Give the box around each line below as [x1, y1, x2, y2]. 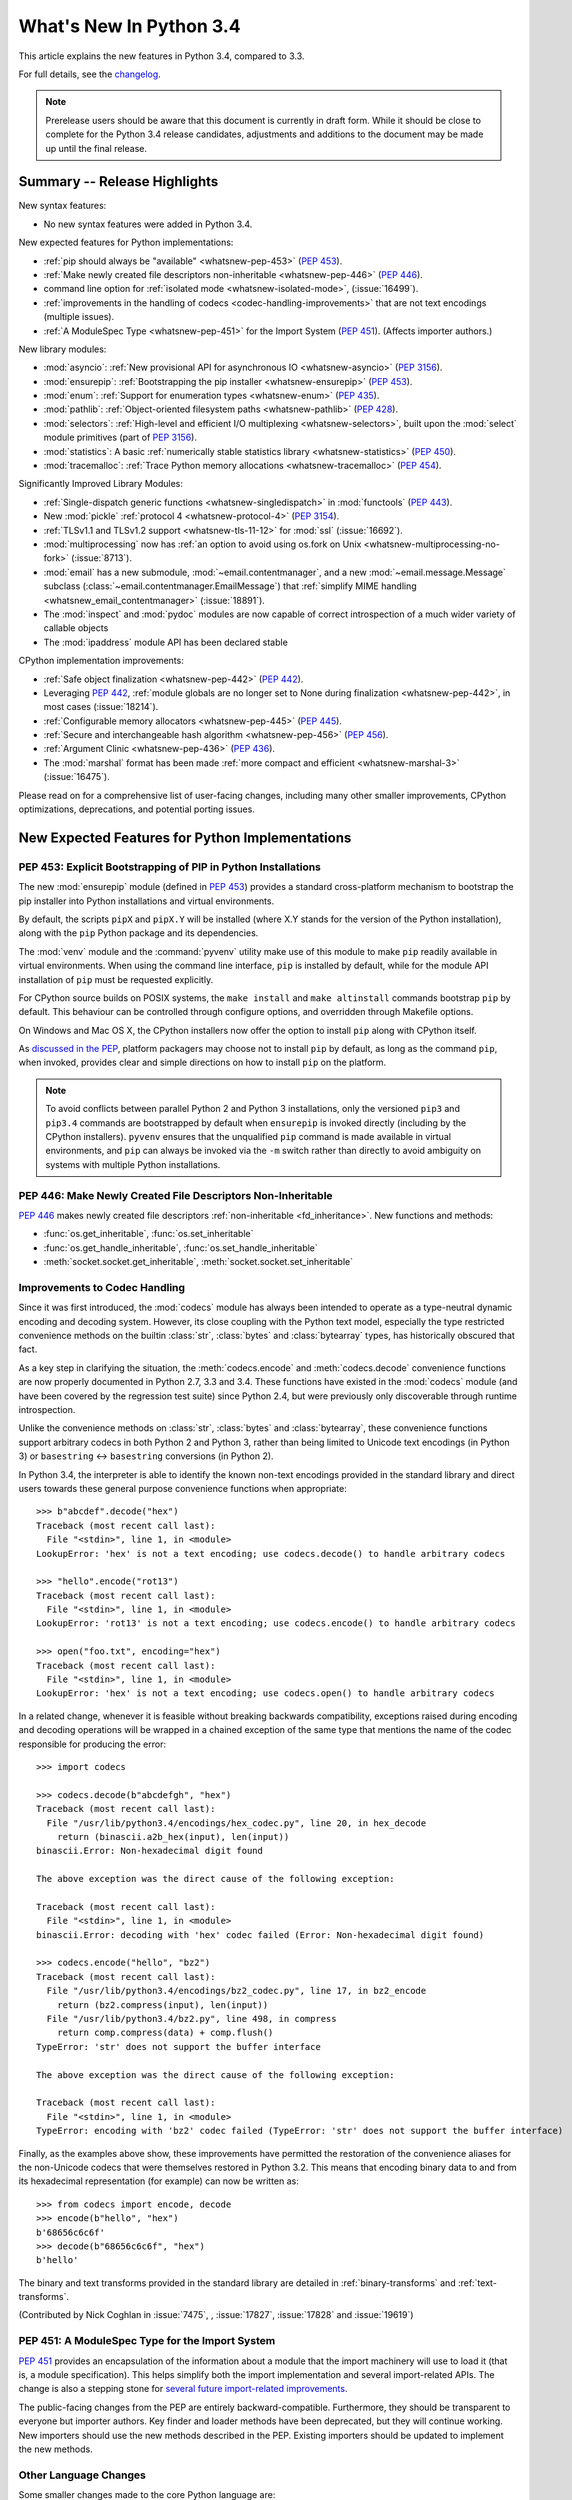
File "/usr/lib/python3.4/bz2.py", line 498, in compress [46, 2013, 337, 2025]
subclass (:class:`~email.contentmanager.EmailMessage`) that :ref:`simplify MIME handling [43, 580, 417, 592]
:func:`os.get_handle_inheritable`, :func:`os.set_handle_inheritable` [43, 1241, 319, 1254]
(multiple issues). [43, 311, 115, 323]
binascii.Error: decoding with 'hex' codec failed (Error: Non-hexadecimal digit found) [36, 1929, 485, 1940]
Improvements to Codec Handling [18, 1280, 185, 1294]
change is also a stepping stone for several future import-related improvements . [18, 2383, 348, 2395]
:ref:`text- [457, 2276, 497, 2289]
